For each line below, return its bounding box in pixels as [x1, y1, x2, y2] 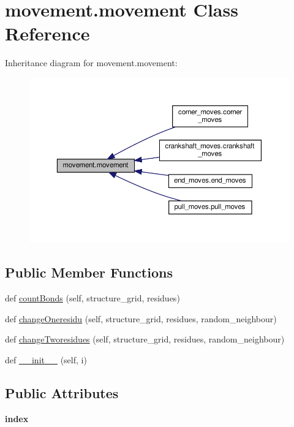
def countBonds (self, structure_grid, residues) [5, 291, 180, 304]
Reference [5, 21, 90, 46]
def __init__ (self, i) [5, 353, 87, 366]
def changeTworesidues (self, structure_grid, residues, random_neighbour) [5, 333, 285, 346]
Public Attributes [5, 383, 119, 402]
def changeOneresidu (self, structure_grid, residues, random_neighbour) [5, 312, 277, 325]
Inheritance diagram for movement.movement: [5, 56, 178, 69]
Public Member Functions [5, 263, 173, 282]
